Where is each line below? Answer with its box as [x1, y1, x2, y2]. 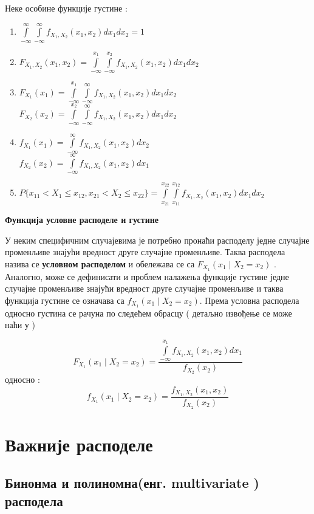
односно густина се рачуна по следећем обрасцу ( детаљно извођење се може [5, 306, 292, 319]
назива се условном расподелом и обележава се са [5, 257, 195, 270]
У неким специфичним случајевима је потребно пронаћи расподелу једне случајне [5, 233, 310, 246]
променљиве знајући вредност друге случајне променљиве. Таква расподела [5, 245, 285, 258]
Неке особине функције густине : [5, 2, 128, 14]
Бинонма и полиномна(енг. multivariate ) [5, 473, 259, 492]
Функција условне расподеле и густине [5, 213, 159, 225]
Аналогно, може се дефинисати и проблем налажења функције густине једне [5, 270, 289, 283]
